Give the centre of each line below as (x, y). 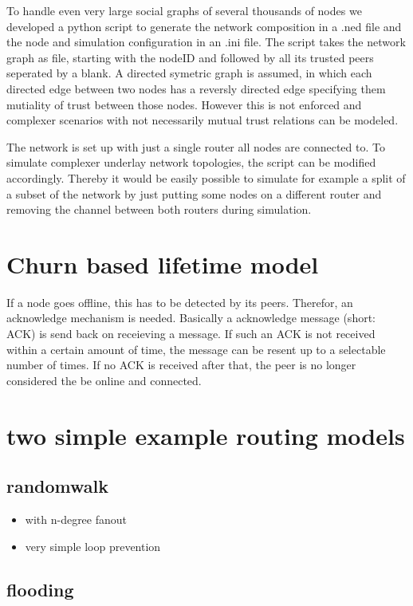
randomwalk (58, 486)
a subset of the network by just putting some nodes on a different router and (194, 193)
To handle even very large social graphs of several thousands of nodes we (184, 10)
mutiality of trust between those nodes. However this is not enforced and (184, 104)
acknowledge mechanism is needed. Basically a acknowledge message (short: (191, 318)
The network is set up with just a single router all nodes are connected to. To (196, 146)
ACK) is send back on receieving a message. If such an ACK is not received (191, 334)
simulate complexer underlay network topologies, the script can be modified (191, 162)
